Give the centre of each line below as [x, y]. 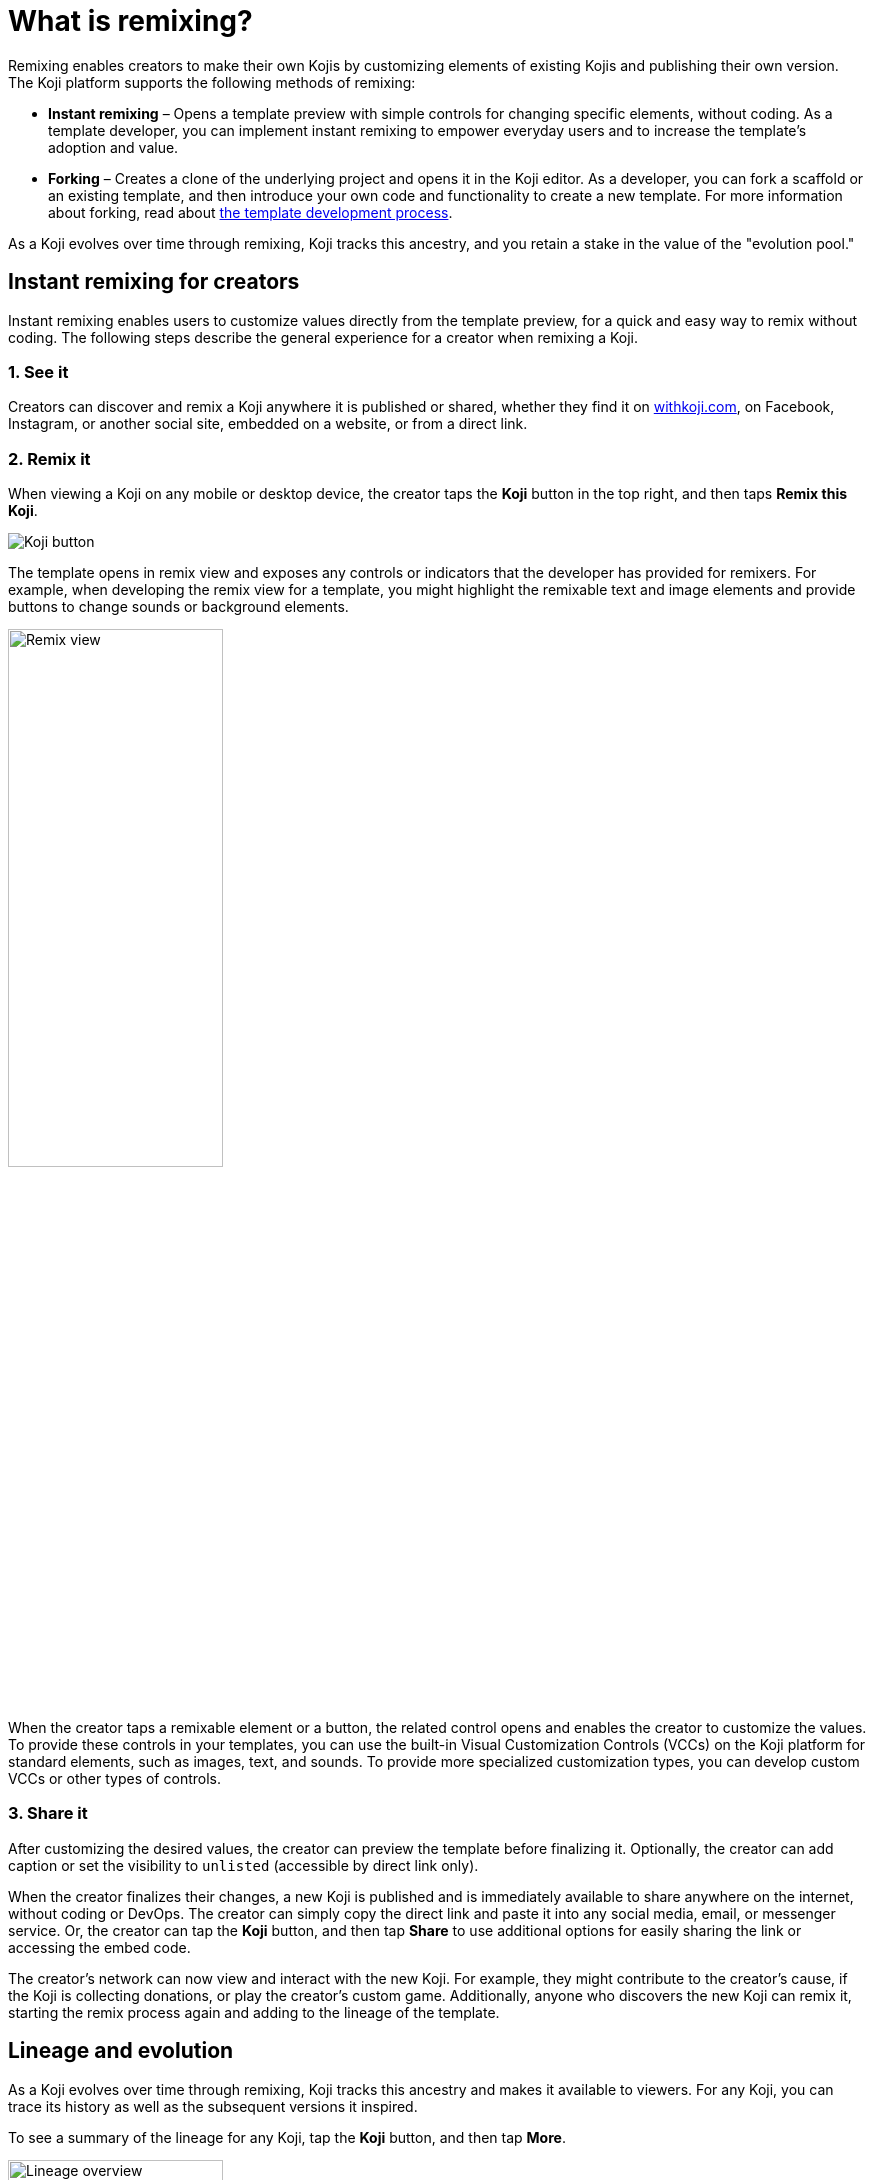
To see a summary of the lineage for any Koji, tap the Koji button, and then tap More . [287, 2137]
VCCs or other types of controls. [114, 1779]
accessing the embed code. [99, 1947]
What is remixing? [130, 21]
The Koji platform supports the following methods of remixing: [212, 82]
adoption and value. [113, 147]
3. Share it [48, 1813]
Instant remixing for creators [154, 282]
